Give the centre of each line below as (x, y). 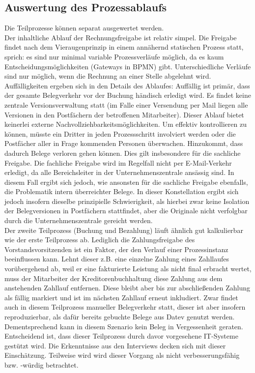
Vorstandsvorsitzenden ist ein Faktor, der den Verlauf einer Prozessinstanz (116, 249)
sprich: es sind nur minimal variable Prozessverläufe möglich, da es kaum (114, 56)
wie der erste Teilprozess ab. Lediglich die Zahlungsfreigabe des (100, 240)
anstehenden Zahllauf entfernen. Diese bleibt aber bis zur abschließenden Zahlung (127, 288)
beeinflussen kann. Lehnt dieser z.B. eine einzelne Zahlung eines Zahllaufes (117, 259)
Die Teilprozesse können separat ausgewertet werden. (84, 28)
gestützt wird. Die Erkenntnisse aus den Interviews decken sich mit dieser (115, 345)
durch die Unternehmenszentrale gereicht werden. (79, 220)
